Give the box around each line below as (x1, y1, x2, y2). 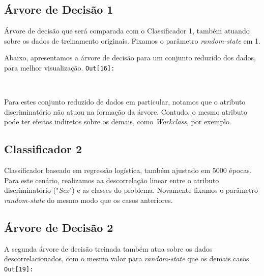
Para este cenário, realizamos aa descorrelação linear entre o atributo (4, 175, 219, 185)
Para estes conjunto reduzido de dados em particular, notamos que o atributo (4, 96, 246, 107)
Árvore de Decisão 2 (4, 219, 113, 235)
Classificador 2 (4, 141, 82, 157)
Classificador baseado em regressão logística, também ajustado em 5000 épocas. (4, 165, 252, 176)
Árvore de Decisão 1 (4, 2, 113, 17)
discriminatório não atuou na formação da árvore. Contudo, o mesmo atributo (4, 106, 247, 117)
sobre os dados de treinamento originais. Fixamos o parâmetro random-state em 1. (4, 35, 260, 46)
